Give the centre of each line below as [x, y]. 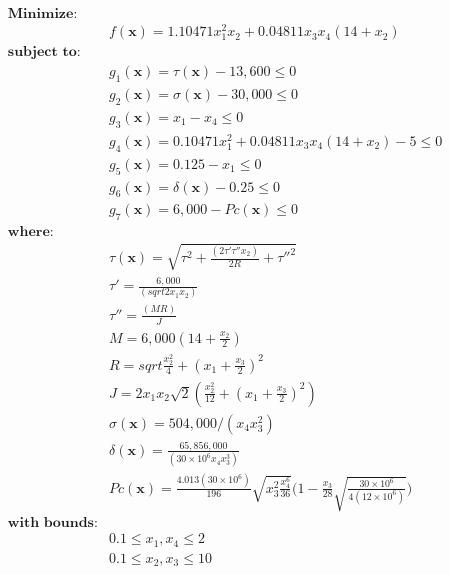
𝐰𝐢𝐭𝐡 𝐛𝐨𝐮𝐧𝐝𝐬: [52, 523]
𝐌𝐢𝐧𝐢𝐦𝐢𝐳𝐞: [42, 14]
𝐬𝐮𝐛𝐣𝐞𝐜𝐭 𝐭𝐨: [44, 52]
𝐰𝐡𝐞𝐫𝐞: [30, 232]
